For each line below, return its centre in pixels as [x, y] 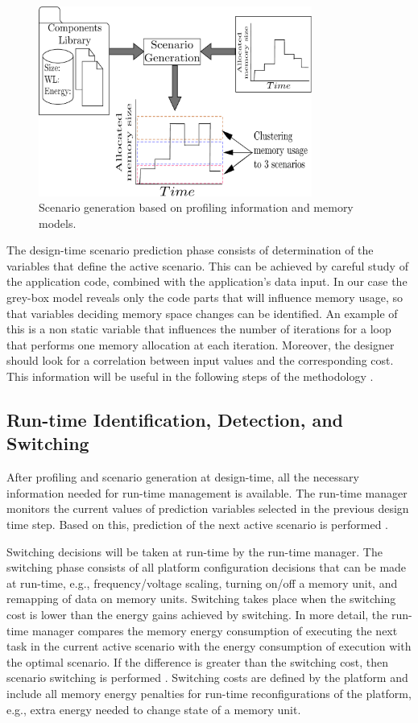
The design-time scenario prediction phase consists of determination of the [190, 250]
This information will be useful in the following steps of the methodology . [190, 376]
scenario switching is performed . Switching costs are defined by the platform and [207, 678]
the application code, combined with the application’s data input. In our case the [207, 281]
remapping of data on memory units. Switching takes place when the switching [201, 599]
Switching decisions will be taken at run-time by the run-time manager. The [195, 551]
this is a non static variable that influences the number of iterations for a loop [199, 329]
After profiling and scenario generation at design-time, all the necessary [183, 477]
